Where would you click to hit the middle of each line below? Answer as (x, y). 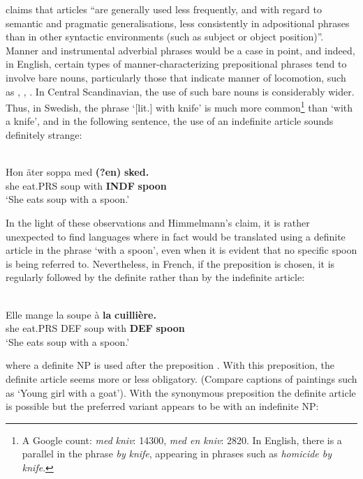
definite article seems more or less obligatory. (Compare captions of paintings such (181, 378)
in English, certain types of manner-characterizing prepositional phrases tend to (176, 64)
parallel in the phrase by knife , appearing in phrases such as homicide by (177, 454)
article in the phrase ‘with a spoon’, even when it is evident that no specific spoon (181, 250)
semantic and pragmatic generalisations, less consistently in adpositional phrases (178, 23)
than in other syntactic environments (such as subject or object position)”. (165, 37)
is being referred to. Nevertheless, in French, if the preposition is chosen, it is (170, 263)
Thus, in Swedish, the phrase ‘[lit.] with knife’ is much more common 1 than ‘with (179, 106)
